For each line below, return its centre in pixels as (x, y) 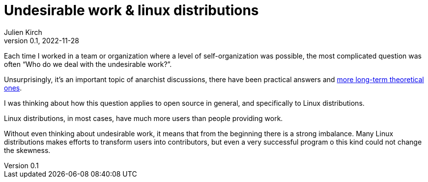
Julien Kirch (23, 32)
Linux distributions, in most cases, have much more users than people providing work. (143, 118)
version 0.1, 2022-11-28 (42, 40)
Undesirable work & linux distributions (131, 10)
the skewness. (27, 150)
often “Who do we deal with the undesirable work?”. (88, 64)
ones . (13, 88)
